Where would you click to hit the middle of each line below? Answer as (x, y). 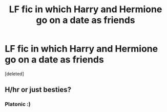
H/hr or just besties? (38, 90)
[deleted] (14, 74)
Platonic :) (18, 104)
